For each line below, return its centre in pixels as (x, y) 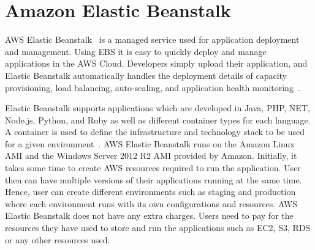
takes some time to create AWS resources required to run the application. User (153, 168)
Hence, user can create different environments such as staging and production (150, 192)
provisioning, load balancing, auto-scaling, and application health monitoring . (153, 87)
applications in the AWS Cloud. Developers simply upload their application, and (156, 63)
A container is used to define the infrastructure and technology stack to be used (155, 132)
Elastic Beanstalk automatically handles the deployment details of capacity (146, 75)
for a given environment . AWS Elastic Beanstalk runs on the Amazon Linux (150, 143)
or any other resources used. (58, 239)
